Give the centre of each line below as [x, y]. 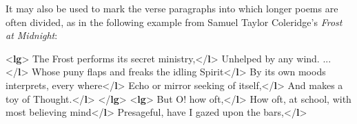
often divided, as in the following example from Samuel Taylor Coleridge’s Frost [174, 22]
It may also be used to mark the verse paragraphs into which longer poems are [172, 8]
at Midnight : [32, 35]
